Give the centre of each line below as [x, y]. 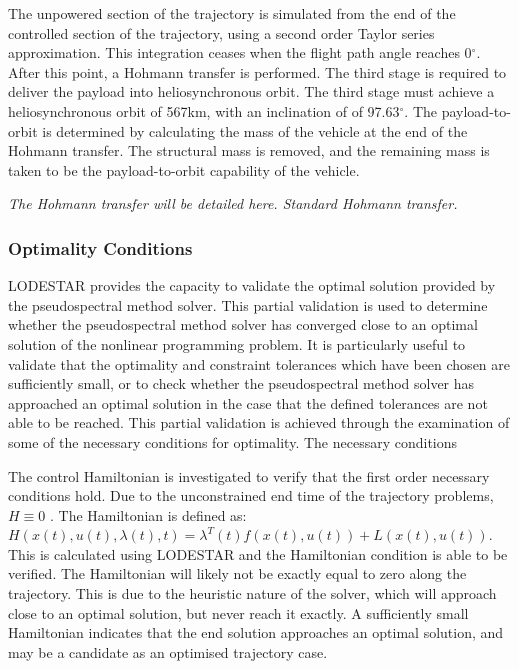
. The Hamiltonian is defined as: [148, 514]
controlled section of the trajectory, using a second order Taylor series [221, 32]
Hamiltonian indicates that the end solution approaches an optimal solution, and [256, 632]
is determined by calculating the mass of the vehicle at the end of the [255, 130]
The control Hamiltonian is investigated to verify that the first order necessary [249, 475]
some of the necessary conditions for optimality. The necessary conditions [233, 441]
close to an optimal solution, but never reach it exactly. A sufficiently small [238, 612]
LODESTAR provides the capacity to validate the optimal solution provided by [252, 285]
